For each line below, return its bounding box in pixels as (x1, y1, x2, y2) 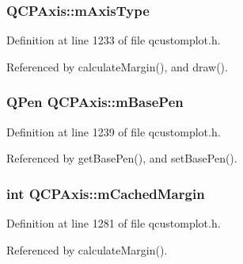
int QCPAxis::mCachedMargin (6, 183, 205, 203)
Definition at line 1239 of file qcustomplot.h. (6, 123, 221, 140)
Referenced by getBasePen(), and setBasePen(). (6, 150, 237, 166)
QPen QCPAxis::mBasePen (6, 92, 184, 112)
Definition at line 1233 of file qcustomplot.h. (6, 32, 221, 48)
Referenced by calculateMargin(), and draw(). (6, 58, 228, 75)
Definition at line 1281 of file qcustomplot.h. (6, 215, 221, 231)
